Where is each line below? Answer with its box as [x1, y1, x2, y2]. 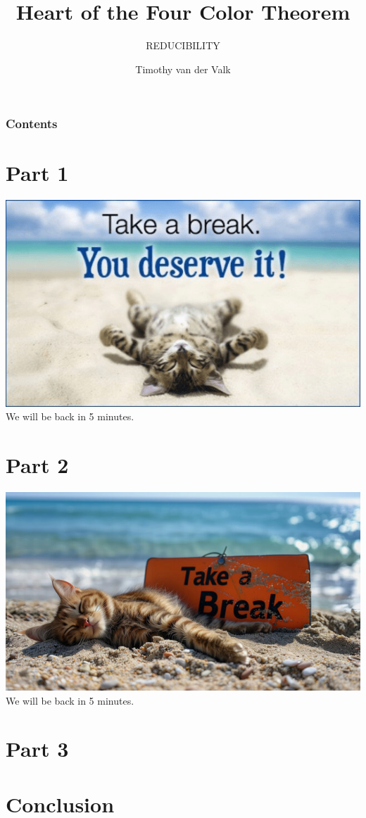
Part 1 [6, 158, 69, 187]
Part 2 [6, 450, 69, 479]
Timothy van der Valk [135, 61, 231, 76]
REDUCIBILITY [146, 38, 220, 53]
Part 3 [6, 734, 69, 763]
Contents [6, 115, 58, 132]
